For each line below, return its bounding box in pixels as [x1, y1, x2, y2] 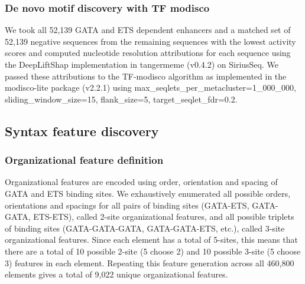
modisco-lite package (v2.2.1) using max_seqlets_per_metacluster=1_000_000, [5, 81, 296, 94]
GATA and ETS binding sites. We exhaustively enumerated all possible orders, [5, 187, 291, 199]
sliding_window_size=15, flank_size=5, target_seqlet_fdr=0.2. [5, 93, 238, 105]
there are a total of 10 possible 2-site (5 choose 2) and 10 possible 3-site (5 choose [5, 245, 301, 257]
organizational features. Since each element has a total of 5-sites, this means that [5, 233, 298, 246]
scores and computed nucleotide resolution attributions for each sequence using [5, 47, 291, 59]
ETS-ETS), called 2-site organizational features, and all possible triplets [33, 210, 294, 223]
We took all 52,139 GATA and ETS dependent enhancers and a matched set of [5, 24, 291, 36]
